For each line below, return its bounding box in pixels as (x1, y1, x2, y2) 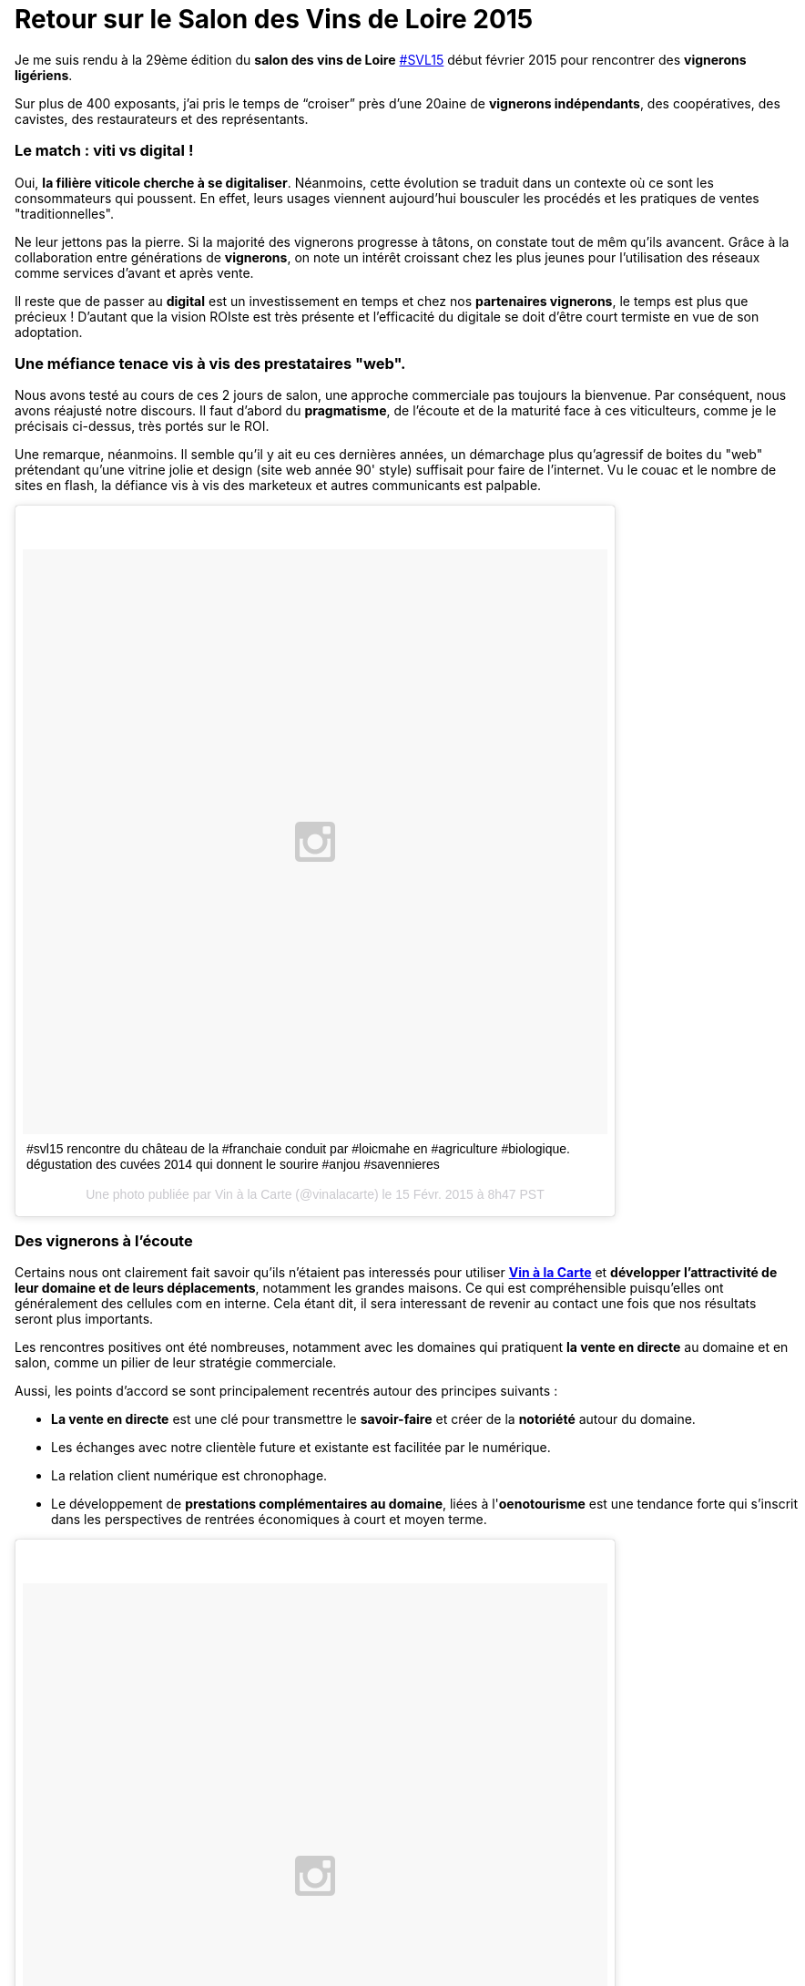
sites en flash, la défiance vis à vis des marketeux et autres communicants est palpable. (15, 477, 542, 494)
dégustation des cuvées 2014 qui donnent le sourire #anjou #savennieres (26, 1157, 440, 1172)
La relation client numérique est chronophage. (51, 1468, 328, 1483)
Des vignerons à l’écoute (15, 1231, 193, 1250)
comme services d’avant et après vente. (15, 264, 254, 281)
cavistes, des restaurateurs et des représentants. (15, 110, 309, 127)
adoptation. (15, 323, 83, 340)
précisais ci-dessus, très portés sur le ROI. (15, 418, 270, 435)
